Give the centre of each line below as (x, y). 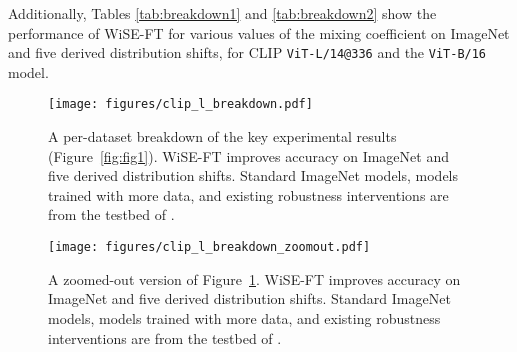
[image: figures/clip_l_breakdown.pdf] (180, 104)
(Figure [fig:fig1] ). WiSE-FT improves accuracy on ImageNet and (248, 155)
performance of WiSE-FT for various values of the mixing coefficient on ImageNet (259, 32)
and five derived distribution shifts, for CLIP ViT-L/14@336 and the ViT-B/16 (247, 52)
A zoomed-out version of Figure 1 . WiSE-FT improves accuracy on (254, 278)
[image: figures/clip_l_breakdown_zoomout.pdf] (209, 247)
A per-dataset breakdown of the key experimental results (222, 136)
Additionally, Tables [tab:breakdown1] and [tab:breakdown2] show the (222, 13)
